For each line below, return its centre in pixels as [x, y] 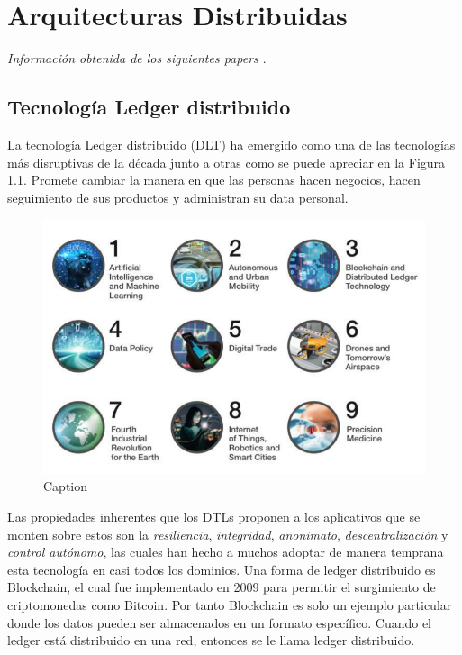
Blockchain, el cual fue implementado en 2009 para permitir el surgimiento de [222, 587]
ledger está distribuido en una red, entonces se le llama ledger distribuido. [211, 640]
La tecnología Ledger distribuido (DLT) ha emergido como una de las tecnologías [231, 144]
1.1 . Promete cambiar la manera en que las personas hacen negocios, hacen [214, 180]
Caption [66, 486]
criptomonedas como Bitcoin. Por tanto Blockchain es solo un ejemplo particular [230, 604]
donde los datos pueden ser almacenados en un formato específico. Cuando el [220, 622]
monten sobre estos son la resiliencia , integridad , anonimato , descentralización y [228, 534]
